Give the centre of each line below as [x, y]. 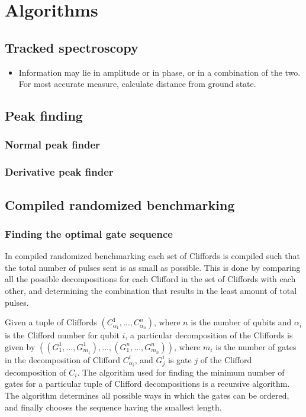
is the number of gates [256, 346]
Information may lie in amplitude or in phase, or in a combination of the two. [160, 72]
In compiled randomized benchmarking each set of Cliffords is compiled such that [152, 256]
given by [20, 346]
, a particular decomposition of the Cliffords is [209, 335]
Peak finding [44, 116]
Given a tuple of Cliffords [51, 322]
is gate [180, 359]
